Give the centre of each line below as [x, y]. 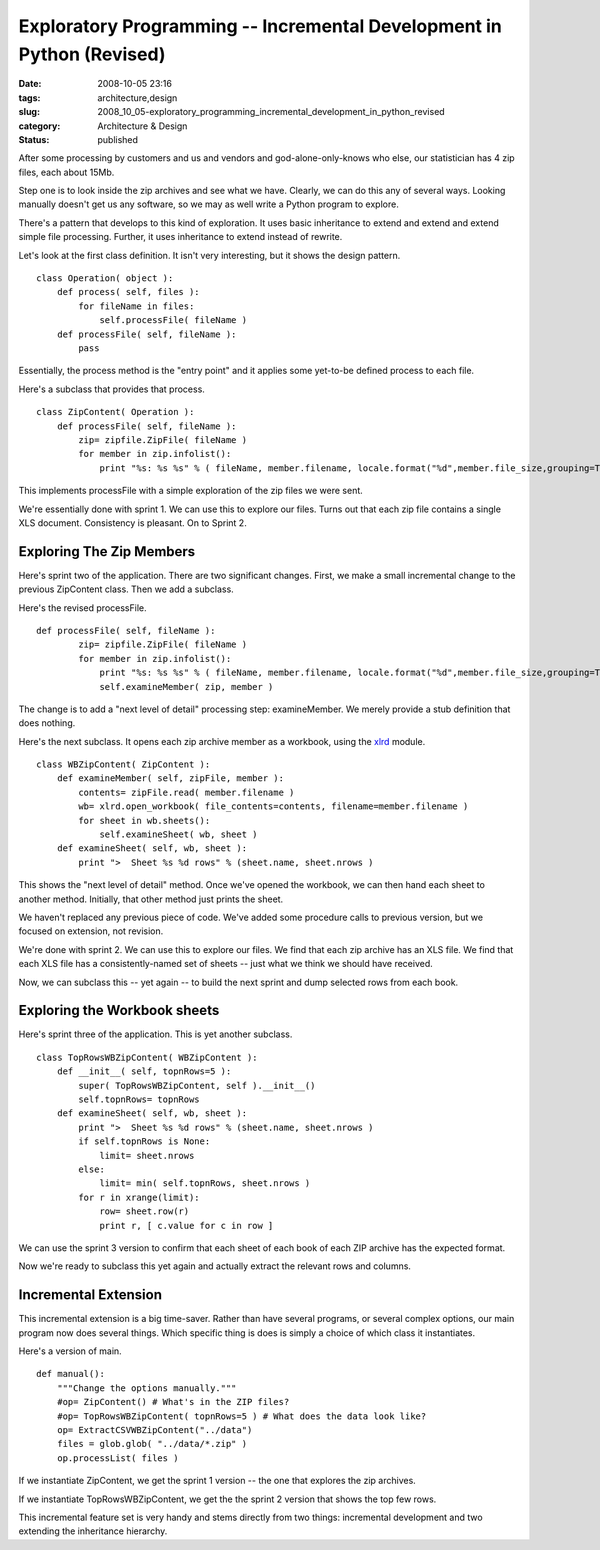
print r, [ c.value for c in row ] [186, 1225]
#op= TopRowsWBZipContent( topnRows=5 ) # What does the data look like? [241, 1416]
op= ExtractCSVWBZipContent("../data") [154, 1429]
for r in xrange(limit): [139, 1197]
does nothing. [47, 723]
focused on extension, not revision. [91, 931]
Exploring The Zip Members [107, 551]
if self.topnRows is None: [144, 1141]
